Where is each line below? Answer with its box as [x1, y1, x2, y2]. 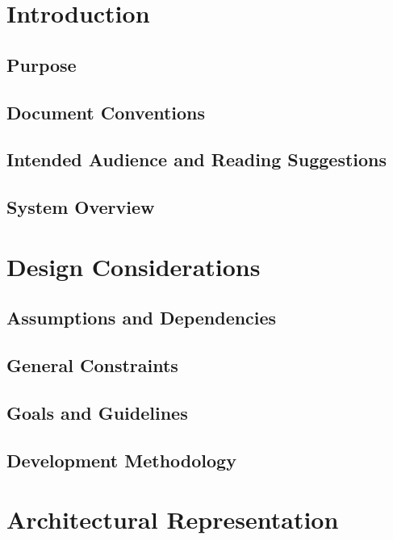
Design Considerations [6, 249, 261, 283]
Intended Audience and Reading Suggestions [6, 147, 387, 172]
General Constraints [6, 353, 178, 378]
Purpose [6, 52, 77, 77]
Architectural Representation [6, 503, 339, 536]
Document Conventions [6, 99, 206, 124]
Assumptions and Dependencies [6, 305, 277, 330]
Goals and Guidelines [6, 400, 188, 425]
